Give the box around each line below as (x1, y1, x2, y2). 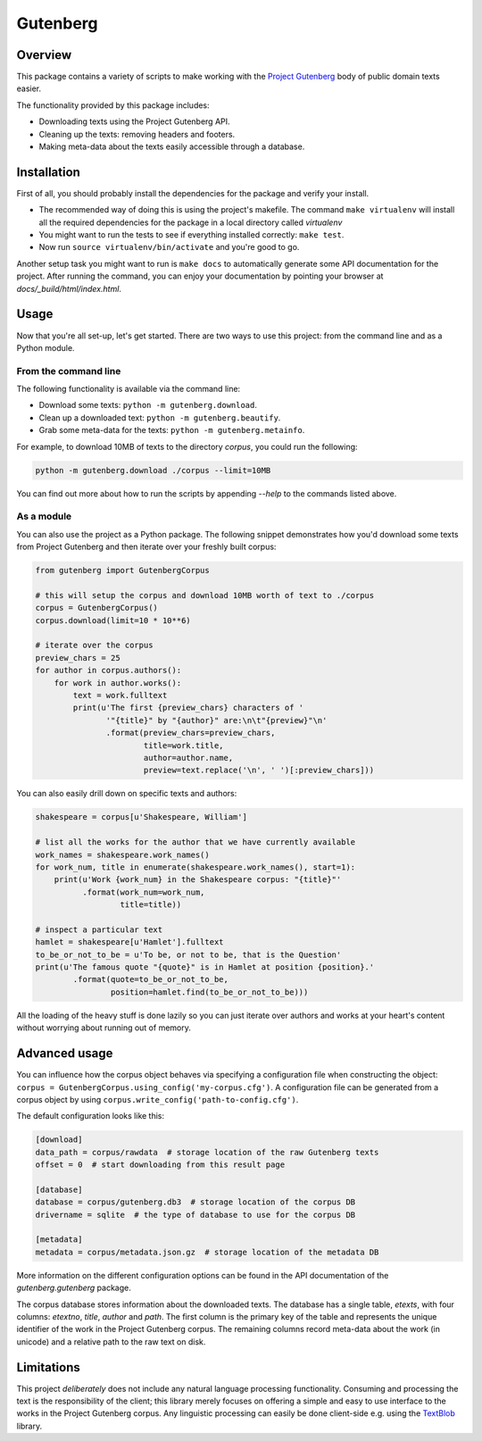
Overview (16, 47, 72, 62)
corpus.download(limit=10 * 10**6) (35, 615, 191, 625)
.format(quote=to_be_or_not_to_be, (72, 974, 229, 985)
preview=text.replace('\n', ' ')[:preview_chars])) (143, 765, 375, 776)
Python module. (16, 342, 75, 353)
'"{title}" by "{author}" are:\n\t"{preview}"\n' (105, 715, 328, 725)
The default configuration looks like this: (16, 1111, 165, 1121)
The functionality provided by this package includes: (16, 99, 210, 111)
